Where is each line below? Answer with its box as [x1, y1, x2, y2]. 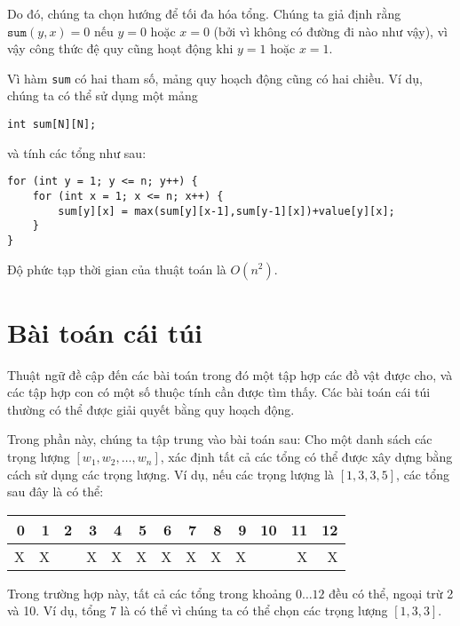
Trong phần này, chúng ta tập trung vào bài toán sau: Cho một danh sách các [7, 430, 432, 448]
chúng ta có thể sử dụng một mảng [7, 86, 198, 105]
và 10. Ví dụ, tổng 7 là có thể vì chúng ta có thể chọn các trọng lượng [7, 601, 388, 620]
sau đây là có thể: [7, 482, 104, 501]
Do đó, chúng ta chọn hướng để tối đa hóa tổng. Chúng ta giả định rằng [7, 4, 401, 22]
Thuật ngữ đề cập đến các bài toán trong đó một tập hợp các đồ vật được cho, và [7, 365, 453, 384]
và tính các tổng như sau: [7, 143, 147, 162]
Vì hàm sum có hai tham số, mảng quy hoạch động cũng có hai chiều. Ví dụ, [7, 68, 424, 87]
